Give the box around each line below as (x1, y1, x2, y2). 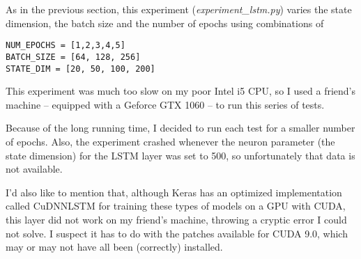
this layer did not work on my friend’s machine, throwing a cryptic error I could (6, 212, 347, 226)
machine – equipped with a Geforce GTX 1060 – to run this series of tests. (6, 97, 325, 111)
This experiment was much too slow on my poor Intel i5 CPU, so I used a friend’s (6, 84, 355, 98)
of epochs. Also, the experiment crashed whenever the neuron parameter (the (6, 134, 335, 148)
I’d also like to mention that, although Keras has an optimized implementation (6, 185, 342, 199)
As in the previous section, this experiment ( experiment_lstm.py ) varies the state (6, 2, 352, 16)
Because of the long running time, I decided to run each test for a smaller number (6, 120, 355, 135)
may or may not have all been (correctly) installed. (6, 240, 223, 254)
